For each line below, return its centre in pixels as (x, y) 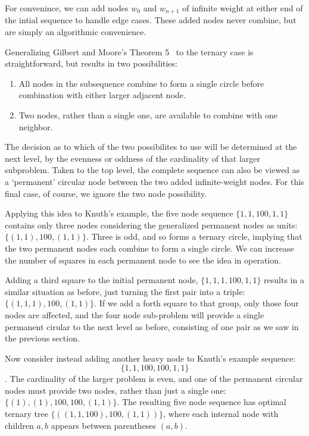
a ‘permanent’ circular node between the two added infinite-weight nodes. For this (154, 181)
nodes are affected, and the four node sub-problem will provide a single (135, 314)
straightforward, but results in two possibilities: (91, 63)
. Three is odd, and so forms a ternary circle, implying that (194, 236)
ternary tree (26, 414)
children (19, 425)
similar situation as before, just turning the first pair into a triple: (125, 291)
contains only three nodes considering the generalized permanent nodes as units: (151, 225)
